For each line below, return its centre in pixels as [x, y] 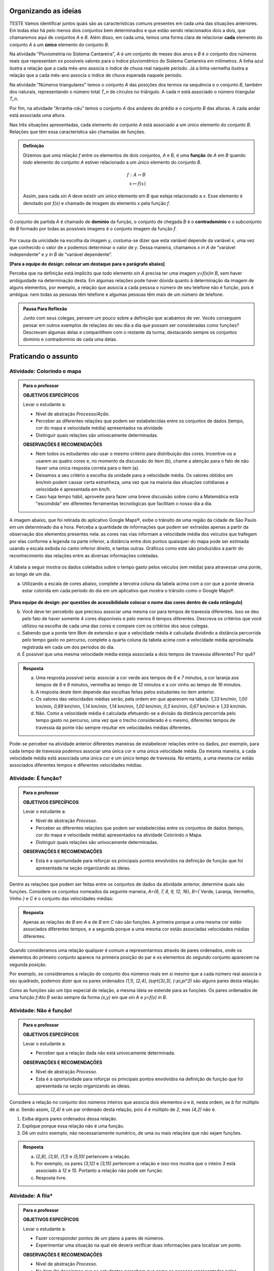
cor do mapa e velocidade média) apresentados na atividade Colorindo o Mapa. [119, 835]
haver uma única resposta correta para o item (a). [88, 468]
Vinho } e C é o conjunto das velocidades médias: [61, 898]
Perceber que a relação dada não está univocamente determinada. [106, 1053]
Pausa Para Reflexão [45, 309]
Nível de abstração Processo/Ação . [73, 414]
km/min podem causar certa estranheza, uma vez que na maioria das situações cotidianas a [132, 482]
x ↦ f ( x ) [138, 184]
